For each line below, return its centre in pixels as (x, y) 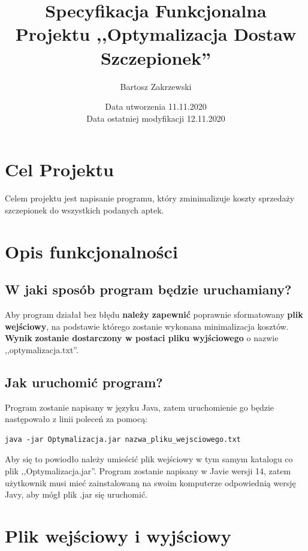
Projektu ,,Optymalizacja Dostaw (156, 34)
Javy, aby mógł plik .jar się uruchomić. (76, 494)
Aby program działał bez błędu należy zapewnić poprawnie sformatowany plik (154, 314)
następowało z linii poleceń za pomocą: (76, 419)
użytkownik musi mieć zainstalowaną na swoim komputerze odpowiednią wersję (150, 482)
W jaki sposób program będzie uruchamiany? (148, 289)
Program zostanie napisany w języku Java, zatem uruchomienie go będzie (140, 407)
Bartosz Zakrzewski (156, 86)
